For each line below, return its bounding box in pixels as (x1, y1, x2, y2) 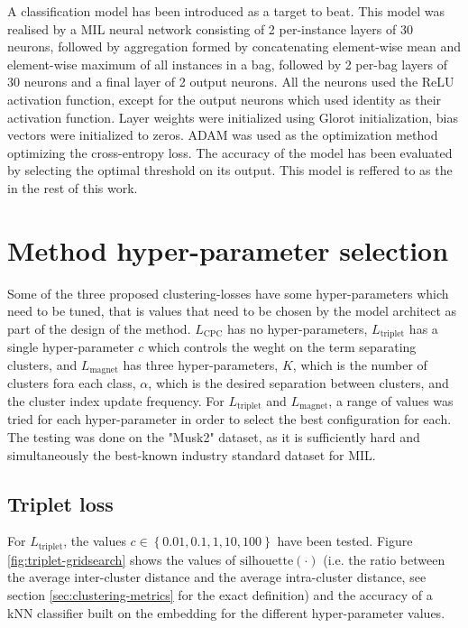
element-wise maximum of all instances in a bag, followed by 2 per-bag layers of (7, 54, 447, 73)
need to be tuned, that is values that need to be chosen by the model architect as (7, 301, 457, 320)
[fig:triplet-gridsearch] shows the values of (7, 549, 236, 568)
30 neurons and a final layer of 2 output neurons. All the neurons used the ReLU (7, 72, 454, 91)
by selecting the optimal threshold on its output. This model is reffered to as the (7, 161, 453, 180)
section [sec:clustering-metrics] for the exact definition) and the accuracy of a (7, 586, 433, 605)
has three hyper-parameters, (123, 355, 279, 374)
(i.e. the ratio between (323, 549, 445, 568)
